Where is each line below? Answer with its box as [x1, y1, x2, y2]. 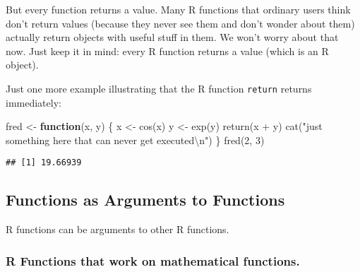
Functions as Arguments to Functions [6, 189, 285, 211]
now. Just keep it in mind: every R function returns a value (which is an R [6, 43, 329, 58]
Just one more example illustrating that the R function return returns [6, 81, 312, 95]
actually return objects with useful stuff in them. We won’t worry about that [6, 30, 339, 45]
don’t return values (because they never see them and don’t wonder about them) [6, 16, 355, 30]
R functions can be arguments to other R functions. [6, 222, 229, 237]
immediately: [6, 95, 61, 110]
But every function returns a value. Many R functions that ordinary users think [6, 2, 351, 16]
